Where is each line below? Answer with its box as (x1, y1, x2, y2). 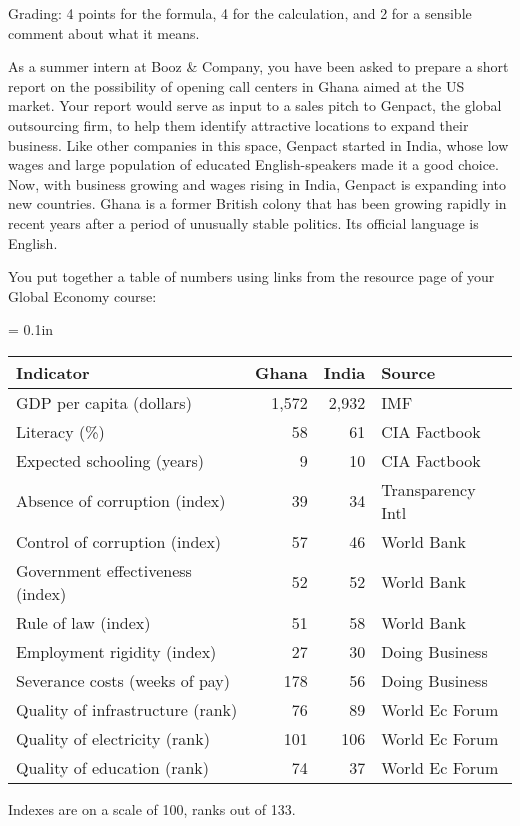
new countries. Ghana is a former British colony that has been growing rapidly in (8, 193, 507, 214)
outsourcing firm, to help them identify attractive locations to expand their (8, 114, 469, 135)
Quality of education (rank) (16, 755, 209, 779)
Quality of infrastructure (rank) (16, 697, 238, 721)
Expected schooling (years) (16, 448, 205, 472)
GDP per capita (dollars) (16, 390, 192, 414)
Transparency (381, 477, 476, 501)
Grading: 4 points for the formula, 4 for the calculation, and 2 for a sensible (8, 3, 472, 23)
